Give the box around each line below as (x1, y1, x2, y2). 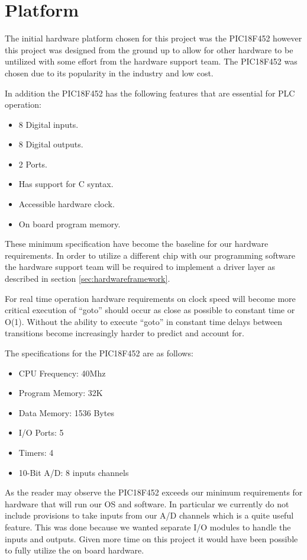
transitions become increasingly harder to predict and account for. (5, 327, 244, 339)
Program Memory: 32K (18, 387, 103, 399)
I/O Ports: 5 (18, 426, 64, 439)
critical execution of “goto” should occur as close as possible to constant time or (5, 304, 295, 316)
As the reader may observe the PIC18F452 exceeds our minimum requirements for (5, 486, 303, 498)
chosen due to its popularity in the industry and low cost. (5, 66, 214, 79)
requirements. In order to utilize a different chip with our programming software (5, 249, 295, 261)
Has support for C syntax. (18, 178, 114, 190)
